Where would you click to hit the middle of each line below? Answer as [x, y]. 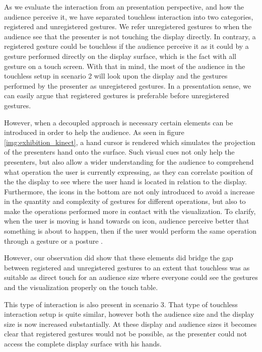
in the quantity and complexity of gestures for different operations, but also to [125, 201]
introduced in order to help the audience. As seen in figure [94, 132]
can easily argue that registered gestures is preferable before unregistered [117, 95]
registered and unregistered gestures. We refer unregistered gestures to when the [128, 26]
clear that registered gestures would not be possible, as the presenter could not [126, 334]
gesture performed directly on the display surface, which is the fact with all [120, 56]
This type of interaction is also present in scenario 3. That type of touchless [121, 304]
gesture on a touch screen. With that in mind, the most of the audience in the [125, 66]
